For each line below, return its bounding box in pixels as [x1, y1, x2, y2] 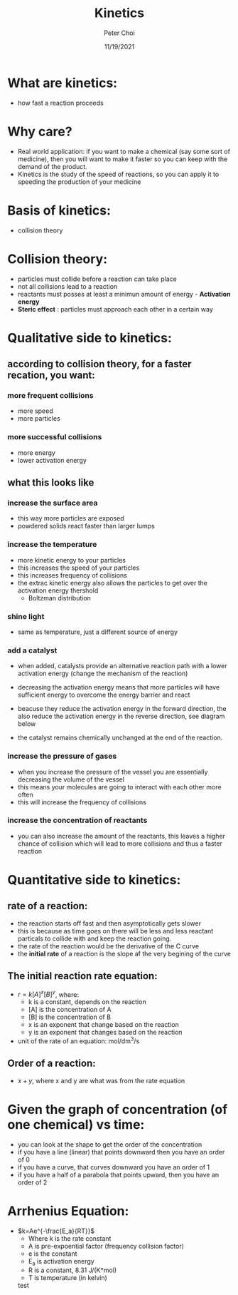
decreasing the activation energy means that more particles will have [17, 683, 220, 692]
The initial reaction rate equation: [7, 970, 158, 982]
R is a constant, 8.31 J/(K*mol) [28, 1266, 117, 1274]
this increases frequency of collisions [17, 570, 128, 579]
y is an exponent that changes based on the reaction [28, 1028, 183, 1037]
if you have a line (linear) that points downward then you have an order [17, 1147, 225, 1156]
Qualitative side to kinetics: [7, 329, 173, 346]
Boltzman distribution [28, 593, 91, 602]
